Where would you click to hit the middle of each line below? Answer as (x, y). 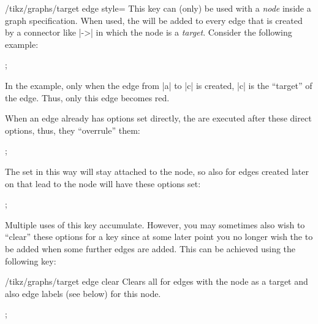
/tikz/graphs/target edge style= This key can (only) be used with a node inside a (158, 8)
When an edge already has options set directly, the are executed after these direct (158, 118)
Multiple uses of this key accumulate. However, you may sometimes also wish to (155, 224)
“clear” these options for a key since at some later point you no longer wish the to (159, 237)
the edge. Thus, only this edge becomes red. (87, 97)
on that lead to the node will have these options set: (103, 183)
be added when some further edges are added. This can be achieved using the (150, 248)
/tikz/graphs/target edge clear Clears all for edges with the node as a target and (157, 281)
